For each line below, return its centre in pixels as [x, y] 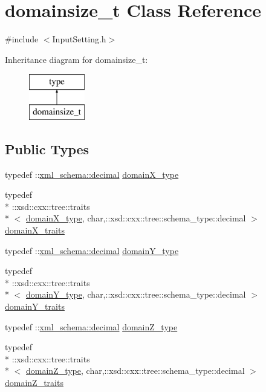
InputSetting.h [79, 39]
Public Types [47, 149]
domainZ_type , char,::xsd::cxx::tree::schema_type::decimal [135, 371]
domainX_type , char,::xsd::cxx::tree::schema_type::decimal [136, 218]
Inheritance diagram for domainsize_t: [76, 59]
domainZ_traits [34, 382]
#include [22, 39]
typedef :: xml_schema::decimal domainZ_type [91, 326]
